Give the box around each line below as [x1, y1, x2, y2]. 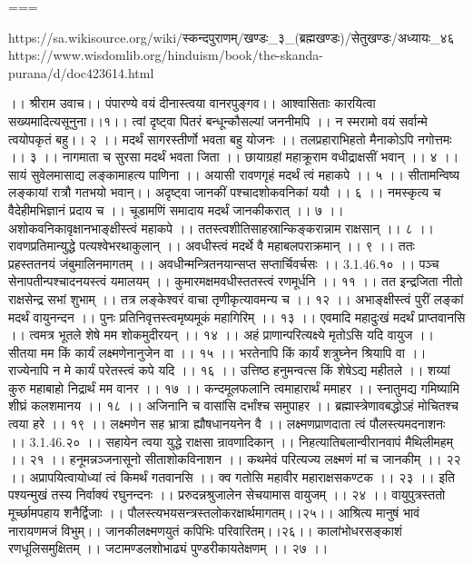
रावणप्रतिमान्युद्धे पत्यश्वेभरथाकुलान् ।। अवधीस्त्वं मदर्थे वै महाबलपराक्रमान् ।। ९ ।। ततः [8, 236, 415, 255]
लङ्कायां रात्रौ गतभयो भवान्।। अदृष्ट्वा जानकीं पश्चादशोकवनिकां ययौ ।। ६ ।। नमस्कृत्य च [8, 183, 441, 202]
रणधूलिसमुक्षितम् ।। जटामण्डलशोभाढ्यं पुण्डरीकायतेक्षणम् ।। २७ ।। [8, 539, 329, 558]
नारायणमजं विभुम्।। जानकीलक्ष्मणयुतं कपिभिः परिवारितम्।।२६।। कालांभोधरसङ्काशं [8, 520, 402, 539]
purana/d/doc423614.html [8, 63, 154, 82]
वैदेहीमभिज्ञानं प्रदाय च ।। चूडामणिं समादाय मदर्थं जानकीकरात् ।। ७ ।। [8, 200, 344, 219]
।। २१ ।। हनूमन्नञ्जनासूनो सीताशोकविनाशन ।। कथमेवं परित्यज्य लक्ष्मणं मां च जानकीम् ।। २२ [8, 450, 461, 469]
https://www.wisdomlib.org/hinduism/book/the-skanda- [8, 45, 323, 64]
